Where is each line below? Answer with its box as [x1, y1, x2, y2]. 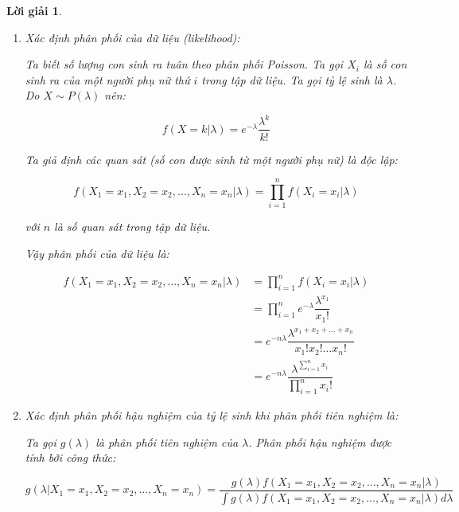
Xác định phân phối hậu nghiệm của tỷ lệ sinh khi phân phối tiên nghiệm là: [25, 407, 399, 424]
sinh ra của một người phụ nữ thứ [25, 71, 190, 88]
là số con [363, 56, 407, 72]
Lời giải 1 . [6, 2, 62, 18]
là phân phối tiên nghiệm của [95, 433, 239, 450]
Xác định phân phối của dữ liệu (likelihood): [25, 29, 240, 45]
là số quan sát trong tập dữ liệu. [54, 218, 211, 235]
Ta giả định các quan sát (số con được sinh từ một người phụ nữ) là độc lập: [25, 150, 398, 167]
